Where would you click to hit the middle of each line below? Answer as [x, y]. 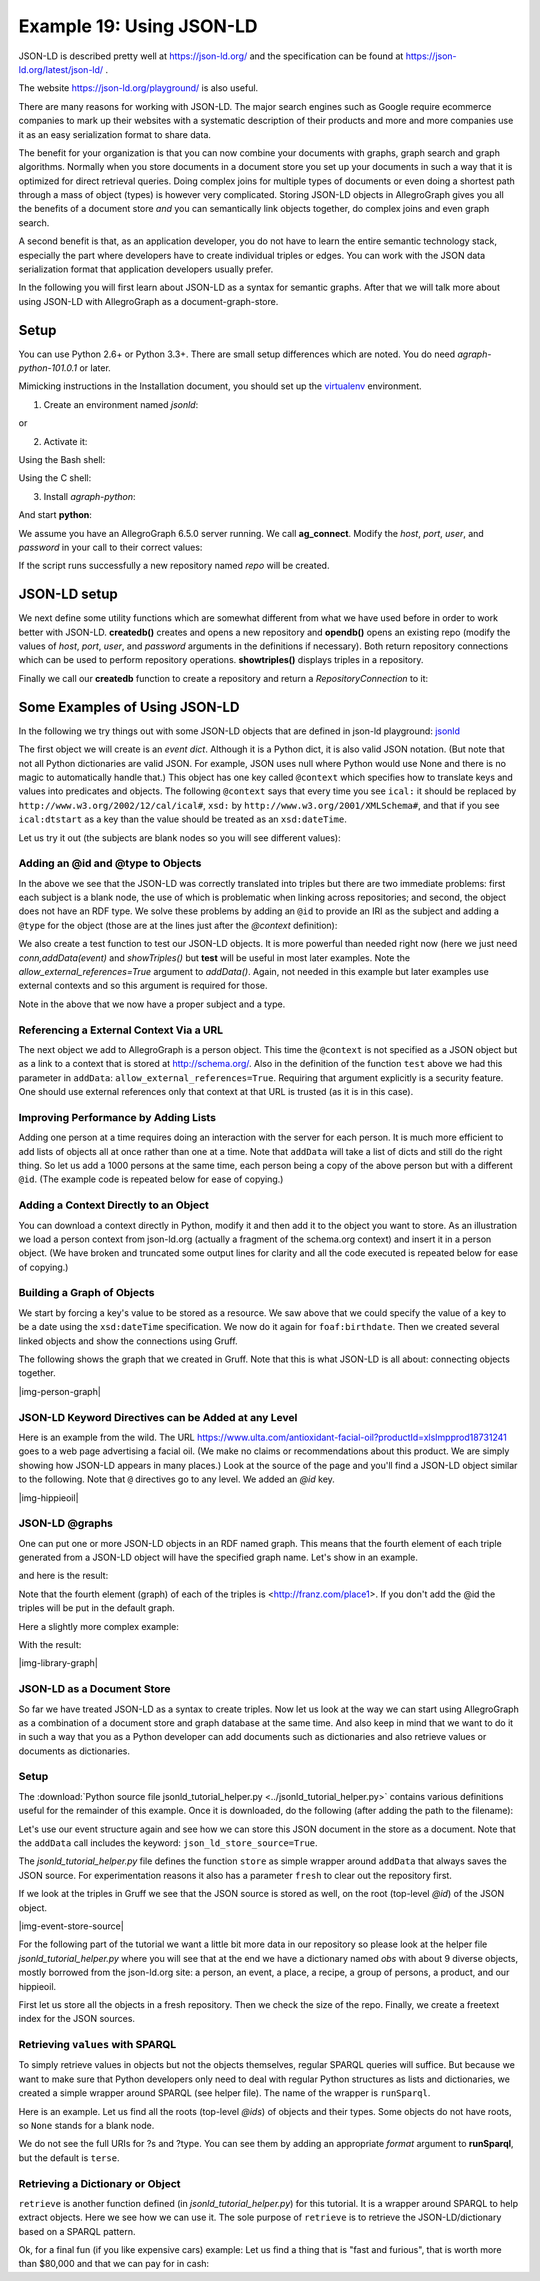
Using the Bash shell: [62, 460]
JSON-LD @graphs [66, 1523]
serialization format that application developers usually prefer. [146, 269]
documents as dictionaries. [74, 1751]
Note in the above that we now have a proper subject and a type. [152, 1004]
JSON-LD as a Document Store [94, 1689]
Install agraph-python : [89, 496]
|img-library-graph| [58, 1663]
